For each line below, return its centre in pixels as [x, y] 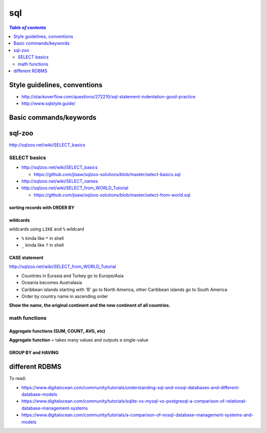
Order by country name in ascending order [65, 296]
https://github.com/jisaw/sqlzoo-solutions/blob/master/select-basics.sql [107, 174]
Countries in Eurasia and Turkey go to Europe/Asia [73, 276]
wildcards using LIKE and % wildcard [47, 229]
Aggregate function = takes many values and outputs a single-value [79, 340]
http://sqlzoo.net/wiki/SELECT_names [60, 181]
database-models [39, 394]
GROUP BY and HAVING [34, 353]
